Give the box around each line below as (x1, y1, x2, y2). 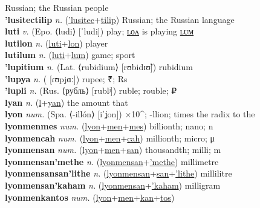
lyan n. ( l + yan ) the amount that (5, 96, 128, 108)
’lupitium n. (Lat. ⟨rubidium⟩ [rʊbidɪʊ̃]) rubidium (5, 60, 193, 73)
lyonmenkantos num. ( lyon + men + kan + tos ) (5, 190, 175, 203)
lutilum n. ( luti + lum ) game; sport (5, 48, 135, 61)
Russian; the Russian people (5, 1, 109, 13)
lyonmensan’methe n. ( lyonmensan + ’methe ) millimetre (5, 155, 219, 167)
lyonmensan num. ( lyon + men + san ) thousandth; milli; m (5, 143, 221, 156)
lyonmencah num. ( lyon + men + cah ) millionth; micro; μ (5, 131, 215, 144)
